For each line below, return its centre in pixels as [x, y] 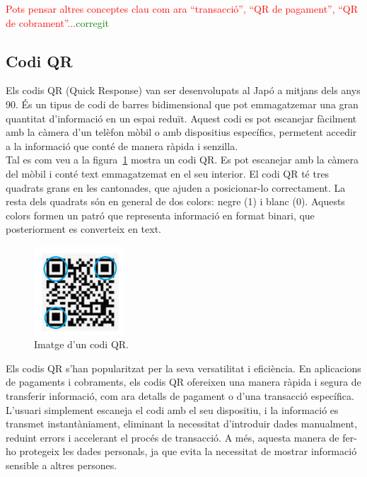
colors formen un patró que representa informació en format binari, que [160, 215]
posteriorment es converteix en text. [83, 229]
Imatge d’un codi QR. [81, 344]
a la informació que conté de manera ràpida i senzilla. [122, 145]
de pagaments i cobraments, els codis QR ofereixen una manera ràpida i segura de [183, 382]
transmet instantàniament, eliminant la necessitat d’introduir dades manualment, [182, 424]
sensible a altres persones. [62, 465]
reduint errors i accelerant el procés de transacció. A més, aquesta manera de [173, 437]
